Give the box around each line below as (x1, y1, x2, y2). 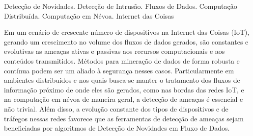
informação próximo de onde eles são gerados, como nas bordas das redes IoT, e (4, 84, 244, 94)
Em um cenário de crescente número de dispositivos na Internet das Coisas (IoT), (4, 27, 250, 37)
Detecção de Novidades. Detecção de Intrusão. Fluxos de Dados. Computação (4, 1, 237, 11)
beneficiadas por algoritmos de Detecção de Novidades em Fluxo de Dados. (4, 123, 230, 133)
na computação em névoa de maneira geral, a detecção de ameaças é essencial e (4, 94, 243, 104)
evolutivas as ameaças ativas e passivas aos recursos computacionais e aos (4, 46, 225, 56)
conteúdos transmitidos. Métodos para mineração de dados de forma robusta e (4, 55, 240, 66)
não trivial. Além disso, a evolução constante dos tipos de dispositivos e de (4, 103, 228, 113)
